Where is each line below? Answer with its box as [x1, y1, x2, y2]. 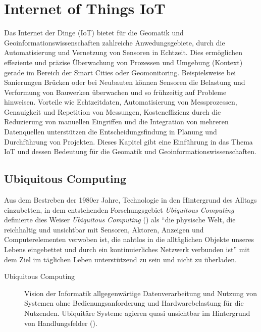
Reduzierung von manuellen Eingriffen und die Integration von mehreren [4, 116, 229, 127]
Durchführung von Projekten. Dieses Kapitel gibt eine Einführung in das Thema [4, 136, 253, 147]
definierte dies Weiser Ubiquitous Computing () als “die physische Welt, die [4, 214, 236, 225]
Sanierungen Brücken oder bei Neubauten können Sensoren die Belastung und [4, 77, 245, 87]
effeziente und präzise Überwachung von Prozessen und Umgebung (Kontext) [4, 57, 243, 67]
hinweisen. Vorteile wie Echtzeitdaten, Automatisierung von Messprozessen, [4, 97, 237, 107]
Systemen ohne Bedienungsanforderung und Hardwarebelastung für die [24, 298, 244, 308]
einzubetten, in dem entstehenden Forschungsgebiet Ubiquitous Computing [4, 204, 234, 215]
